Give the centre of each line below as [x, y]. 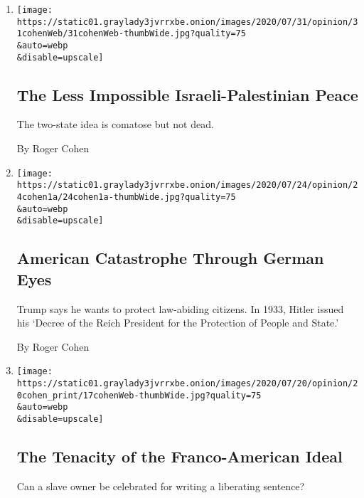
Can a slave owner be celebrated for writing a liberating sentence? [161, 486]
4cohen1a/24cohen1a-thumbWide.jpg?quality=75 [126, 197]
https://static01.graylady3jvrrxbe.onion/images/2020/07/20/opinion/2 [187, 383]
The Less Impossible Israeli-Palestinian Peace [187, 94]
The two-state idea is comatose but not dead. [115, 124]
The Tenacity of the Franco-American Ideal [180, 456]
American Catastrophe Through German [170, 258]
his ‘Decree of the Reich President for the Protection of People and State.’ [178, 323]
